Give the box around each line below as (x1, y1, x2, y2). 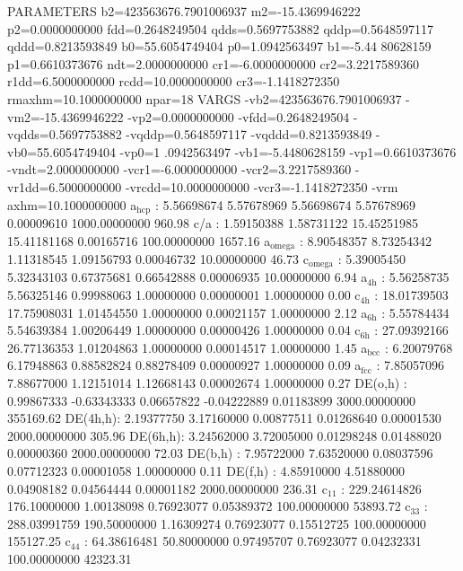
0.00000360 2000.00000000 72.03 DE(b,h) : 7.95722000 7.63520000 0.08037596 (7, 444, 433, 462)
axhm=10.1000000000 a (7, 195, 137, 214)
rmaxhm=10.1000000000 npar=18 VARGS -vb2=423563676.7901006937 (7, 89, 402, 108)
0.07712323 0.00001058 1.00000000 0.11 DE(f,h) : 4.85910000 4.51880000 (7, 461, 405, 480)
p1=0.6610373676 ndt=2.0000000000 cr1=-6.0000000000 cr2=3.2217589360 (7, 54, 419, 73)
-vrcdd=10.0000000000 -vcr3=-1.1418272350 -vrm (125, 177, 398, 196)
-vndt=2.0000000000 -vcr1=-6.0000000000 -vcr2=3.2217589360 (7, 160, 352, 179)
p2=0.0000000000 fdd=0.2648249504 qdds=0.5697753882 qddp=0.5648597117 (7, 19, 433, 38)
